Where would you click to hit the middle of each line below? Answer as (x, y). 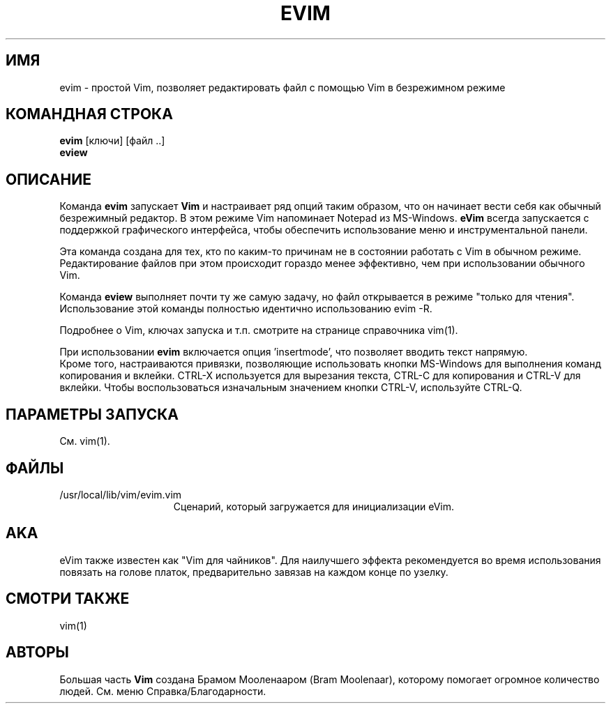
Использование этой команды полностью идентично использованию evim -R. (246, 309)
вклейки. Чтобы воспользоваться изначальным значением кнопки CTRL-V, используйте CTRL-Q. (291, 388)
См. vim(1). (85, 441)
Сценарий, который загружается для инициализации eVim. (314, 506)
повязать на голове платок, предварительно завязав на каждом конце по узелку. (254, 572)
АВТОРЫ (37, 653)
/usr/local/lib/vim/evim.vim (121, 494)
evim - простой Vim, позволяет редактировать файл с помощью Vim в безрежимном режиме (282, 87)
